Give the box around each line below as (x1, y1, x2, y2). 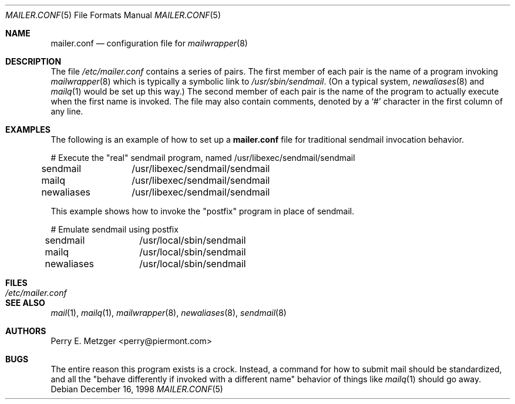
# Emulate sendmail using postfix (51, 224, 179, 234)
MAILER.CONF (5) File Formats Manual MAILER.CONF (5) (5, 10, 221, 20)
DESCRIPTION (5, 56, 62, 66)
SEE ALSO (5, 298, 45, 308)
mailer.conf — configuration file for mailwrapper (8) (51, 38, 248, 48)
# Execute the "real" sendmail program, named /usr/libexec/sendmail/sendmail (51, 153, 355, 163)
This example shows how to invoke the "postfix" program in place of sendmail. (51, 206, 355, 216)
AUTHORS (5, 326, 46, 336)
